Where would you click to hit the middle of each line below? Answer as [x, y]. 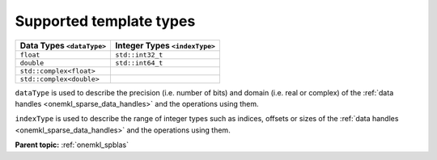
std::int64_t [139, 63]
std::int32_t [139, 55]
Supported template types [105, 21]
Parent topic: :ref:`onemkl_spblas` [72, 145]
